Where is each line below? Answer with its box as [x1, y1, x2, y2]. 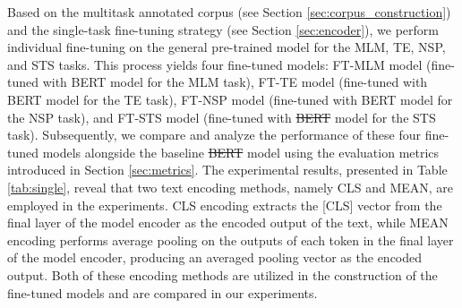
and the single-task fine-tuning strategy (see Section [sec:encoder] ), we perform [7, 20, 439, 38]
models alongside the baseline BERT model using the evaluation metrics [42, 142, 440, 161]
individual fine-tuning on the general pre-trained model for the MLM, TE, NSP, [7, 38, 446, 56]
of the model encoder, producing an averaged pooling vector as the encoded [7, 248, 423, 267]
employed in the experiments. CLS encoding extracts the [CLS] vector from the [7, 195, 442, 214]
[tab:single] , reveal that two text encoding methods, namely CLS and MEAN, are [7, 177, 454, 196]
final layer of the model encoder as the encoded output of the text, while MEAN [7, 213, 449, 232]
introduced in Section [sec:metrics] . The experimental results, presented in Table [7, 160, 448, 179]
